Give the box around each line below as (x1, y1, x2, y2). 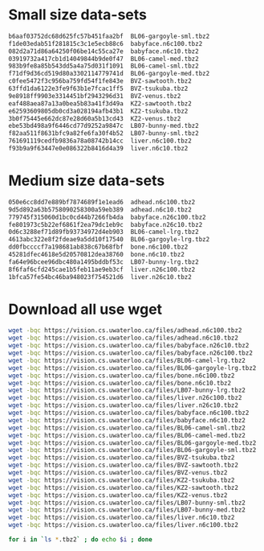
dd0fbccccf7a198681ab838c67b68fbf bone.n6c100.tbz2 (8, 243, 189, 251)
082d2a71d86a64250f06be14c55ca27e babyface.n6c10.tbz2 (8, 47, 199, 56)
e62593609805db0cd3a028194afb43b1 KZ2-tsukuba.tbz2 (8, 107, 189, 115)
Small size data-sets (8, 6, 147, 24)
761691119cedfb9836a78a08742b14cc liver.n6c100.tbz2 (8, 137, 193, 146)
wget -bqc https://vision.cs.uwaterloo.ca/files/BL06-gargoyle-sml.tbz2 (8, 446, 257, 454)
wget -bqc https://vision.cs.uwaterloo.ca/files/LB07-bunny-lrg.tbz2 (8, 386, 246, 395)
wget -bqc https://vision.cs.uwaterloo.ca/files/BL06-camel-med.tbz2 (8, 431, 246, 439)
